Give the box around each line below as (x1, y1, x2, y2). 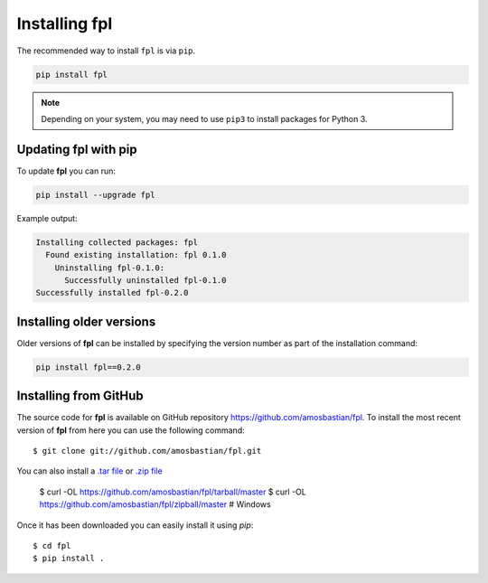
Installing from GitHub (16, 389, 144, 404)
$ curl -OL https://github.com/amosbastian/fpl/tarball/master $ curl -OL (39, 486, 306, 497)
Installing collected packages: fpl (35, 237, 199, 248)
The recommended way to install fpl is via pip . (16, 45, 196, 56)
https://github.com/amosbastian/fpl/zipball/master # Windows (39, 499, 271, 510)
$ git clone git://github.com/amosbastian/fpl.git (33, 446, 262, 456)
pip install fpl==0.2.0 (35, 362, 142, 372)
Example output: (16, 212, 78, 223)
